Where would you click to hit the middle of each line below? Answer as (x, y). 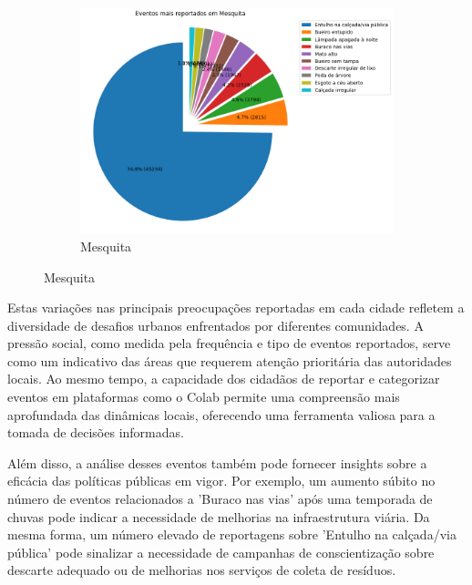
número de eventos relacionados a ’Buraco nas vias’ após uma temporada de (220, 499)
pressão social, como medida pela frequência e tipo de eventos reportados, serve (229, 343)
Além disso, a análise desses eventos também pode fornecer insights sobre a (217, 462)
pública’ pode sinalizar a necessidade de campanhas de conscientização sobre (221, 552)
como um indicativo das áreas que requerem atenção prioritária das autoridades (230, 360)
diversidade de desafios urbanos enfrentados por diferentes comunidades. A (215, 325)
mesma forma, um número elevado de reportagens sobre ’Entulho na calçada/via (232, 534)
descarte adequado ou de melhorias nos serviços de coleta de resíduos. (202, 570)
